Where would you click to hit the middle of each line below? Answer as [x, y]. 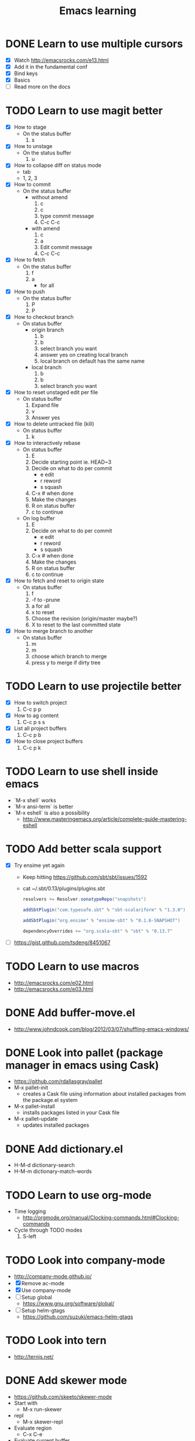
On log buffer [39, 518]
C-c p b [32, 735]
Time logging [30, 1211]
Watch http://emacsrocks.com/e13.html [61, 60]
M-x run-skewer [42, 1409]
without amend [49, 197]
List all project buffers [40, 728]
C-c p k [32, 748]
